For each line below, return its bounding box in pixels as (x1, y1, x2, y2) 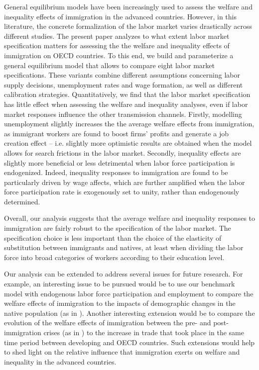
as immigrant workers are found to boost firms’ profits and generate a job (4, 128, 229, 138)
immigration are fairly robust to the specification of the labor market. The (4, 223, 231, 233)
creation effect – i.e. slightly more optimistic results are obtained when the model (4, 138, 252, 148)
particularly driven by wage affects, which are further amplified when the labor (4, 177, 245, 187)
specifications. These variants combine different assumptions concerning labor (4, 70, 240, 80)
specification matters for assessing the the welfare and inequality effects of (4, 40, 230, 51)
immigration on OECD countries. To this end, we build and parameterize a (4, 50, 234, 60)
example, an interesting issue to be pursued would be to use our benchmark (4, 278, 235, 289)
